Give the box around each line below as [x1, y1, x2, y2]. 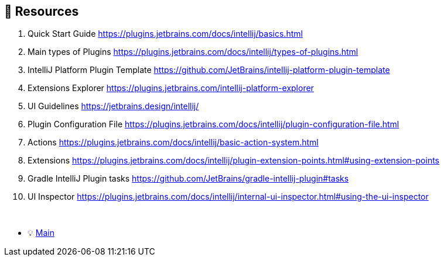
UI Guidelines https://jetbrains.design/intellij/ [28, 101, 199, 112]
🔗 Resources [4, 4, 79, 19]
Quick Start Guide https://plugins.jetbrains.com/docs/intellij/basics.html [28, 29, 303, 39]
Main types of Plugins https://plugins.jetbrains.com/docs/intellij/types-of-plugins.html [28, 47, 358, 57]
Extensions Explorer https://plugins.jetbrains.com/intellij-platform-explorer [28, 83, 314, 93]
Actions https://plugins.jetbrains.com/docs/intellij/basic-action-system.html [28, 137, 319, 148]
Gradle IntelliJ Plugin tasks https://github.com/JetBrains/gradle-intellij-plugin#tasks [28, 173, 349, 184]
